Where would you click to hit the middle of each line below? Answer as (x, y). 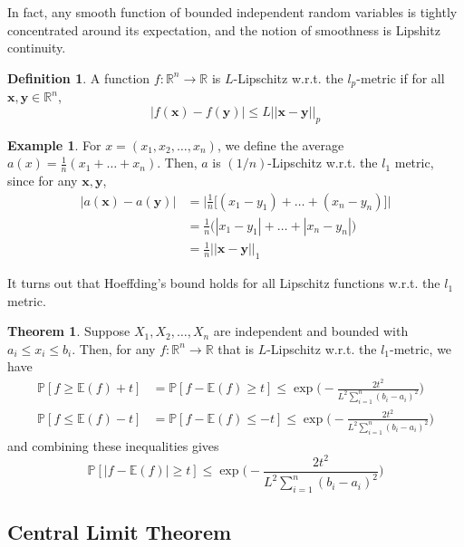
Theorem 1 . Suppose (69, 331)
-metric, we (421, 348)
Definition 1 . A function (79, 77)
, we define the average (280, 144)
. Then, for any (114, 348)
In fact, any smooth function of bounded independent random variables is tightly (232, 12)
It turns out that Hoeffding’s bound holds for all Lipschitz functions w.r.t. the (224, 283)
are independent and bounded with (311, 331)
